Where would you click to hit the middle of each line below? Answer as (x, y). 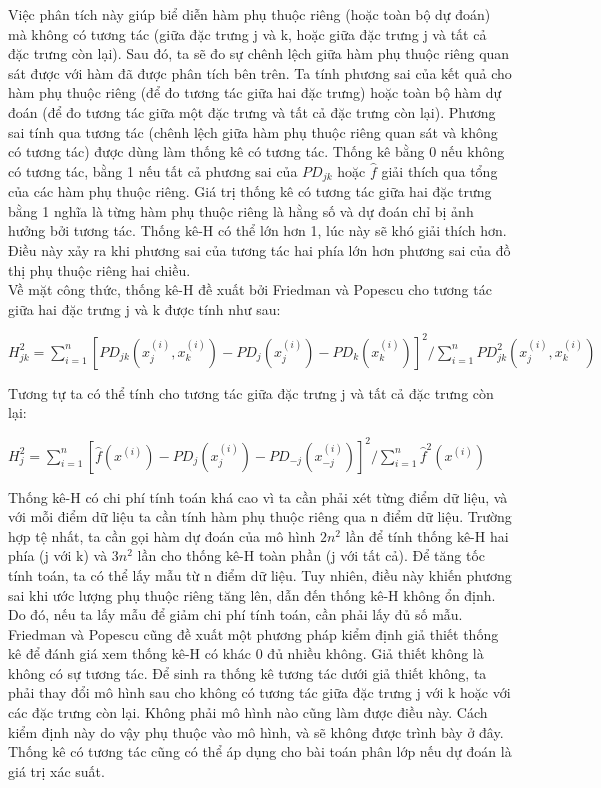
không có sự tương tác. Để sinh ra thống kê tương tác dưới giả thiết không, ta (247, 672)
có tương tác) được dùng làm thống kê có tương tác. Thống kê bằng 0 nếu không (256, 151)
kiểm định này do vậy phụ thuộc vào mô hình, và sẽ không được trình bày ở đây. (256, 731)
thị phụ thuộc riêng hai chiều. (99, 269)
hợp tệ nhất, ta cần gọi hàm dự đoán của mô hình (162, 535)
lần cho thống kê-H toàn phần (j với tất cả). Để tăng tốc (311, 555)
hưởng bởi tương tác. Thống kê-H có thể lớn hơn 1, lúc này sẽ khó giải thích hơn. (257, 230)
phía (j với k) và (58, 555)
